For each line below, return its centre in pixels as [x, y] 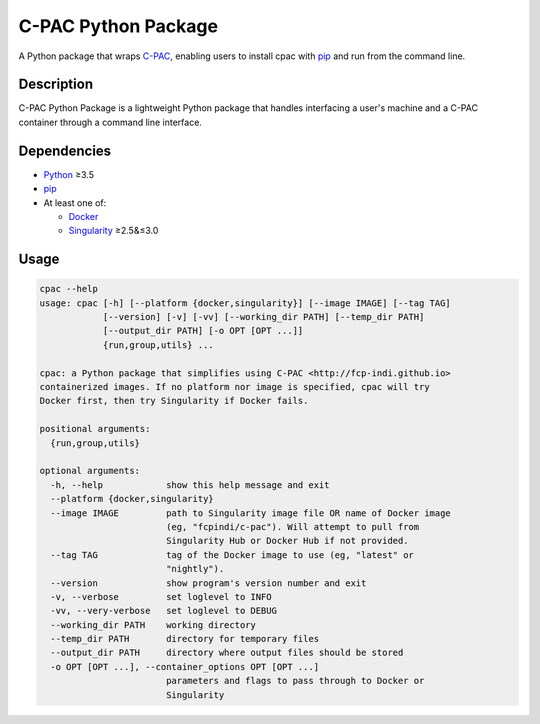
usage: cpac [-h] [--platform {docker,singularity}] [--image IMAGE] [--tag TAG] [245, 303]
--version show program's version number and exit [208, 583]
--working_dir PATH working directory [153, 624]
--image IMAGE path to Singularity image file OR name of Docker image [251, 513]
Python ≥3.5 [69, 174]
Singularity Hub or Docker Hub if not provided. [287, 541]
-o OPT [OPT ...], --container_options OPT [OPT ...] [185, 666]
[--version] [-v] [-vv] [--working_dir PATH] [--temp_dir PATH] [263, 317]
